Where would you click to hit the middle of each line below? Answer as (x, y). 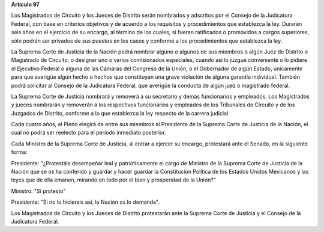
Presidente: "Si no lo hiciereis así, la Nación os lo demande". (85, 202)
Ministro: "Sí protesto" (38, 191)
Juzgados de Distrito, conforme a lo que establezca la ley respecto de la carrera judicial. (121, 113)
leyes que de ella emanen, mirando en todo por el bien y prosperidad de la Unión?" (113, 180)
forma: (19, 152)
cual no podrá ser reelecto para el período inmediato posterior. (88, 133)
